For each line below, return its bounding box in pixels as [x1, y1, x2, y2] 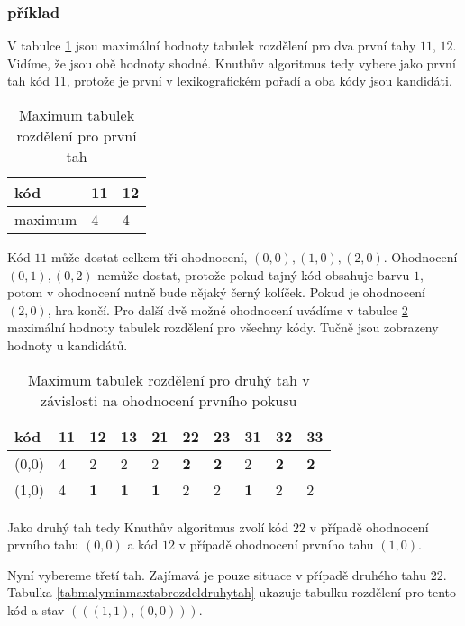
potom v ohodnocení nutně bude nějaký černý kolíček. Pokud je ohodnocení [7, 283, 425, 302]
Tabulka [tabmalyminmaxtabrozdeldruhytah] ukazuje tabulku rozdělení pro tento [7, 583, 457, 602]
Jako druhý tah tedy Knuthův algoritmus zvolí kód [7, 517, 289, 536]
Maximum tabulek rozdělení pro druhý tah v [27, 368, 310, 390]
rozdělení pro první [16, 125, 137, 146]
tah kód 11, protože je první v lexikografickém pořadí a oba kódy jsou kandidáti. [7, 71, 452, 90]
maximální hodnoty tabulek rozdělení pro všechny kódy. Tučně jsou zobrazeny [7, 318, 439, 337]
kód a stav [7, 600, 65, 619]
